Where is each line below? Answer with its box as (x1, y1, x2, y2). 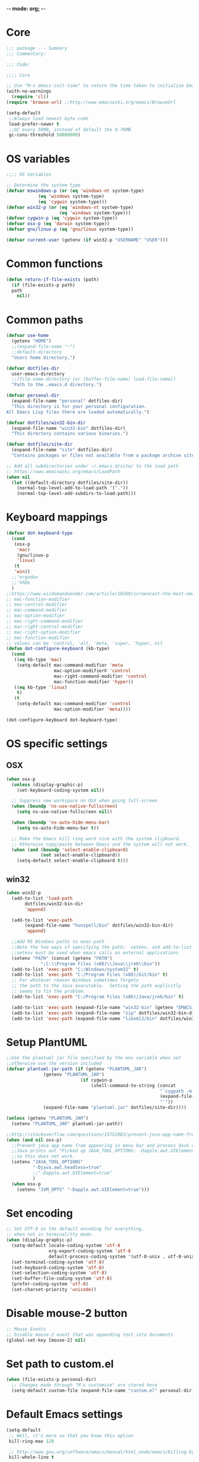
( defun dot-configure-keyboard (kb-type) (6, 645, 110, 652)
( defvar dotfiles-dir (6, 365, 60, 371)
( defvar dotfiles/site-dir (6, 441, 73, 448)
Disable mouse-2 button (6, 1307, 128, 1320)
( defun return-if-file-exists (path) (6, 277, 99, 282)
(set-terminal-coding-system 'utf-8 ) (11, 1259, 105, 1265)
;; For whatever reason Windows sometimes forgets (11, 977, 139, 984)
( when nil (6, 474, 31, 480)
